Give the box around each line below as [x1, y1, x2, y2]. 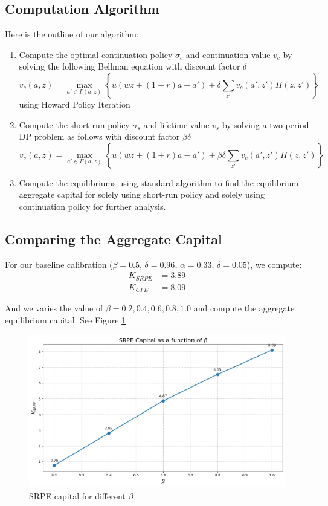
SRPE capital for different [29, 490, 126, 502]
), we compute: [246, 258, 302, 270]
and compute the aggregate [193, 302, 295, 314]
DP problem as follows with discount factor [19, 130, 180, 143]
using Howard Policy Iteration [19, 97, 130, 110]
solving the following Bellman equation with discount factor [19, 60, 240, 73]
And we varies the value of [5, 302, 103, 314]
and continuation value [185, 48, 271, 60]
